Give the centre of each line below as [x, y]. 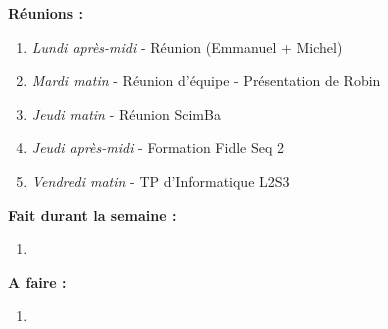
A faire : [37, 281]
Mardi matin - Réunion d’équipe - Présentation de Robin [206, 80]
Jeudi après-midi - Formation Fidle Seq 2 [157, 147]
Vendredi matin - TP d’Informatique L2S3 [160, 180]
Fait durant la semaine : [92, 214]
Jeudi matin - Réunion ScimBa [126, 113]
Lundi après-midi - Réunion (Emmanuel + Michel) [187, 46]
